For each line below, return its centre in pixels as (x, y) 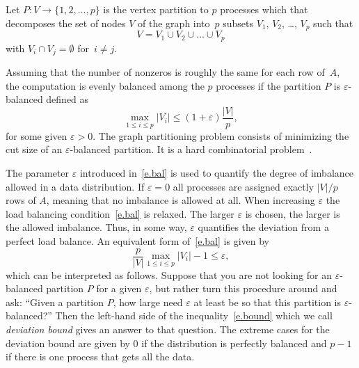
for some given (37, 135)
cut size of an (34, 149)
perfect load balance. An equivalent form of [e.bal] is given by (137, 240)
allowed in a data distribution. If (75, 186)
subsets (238, 23)
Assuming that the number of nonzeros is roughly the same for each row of (165, 71)
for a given (119, 288)
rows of (21, 200)
